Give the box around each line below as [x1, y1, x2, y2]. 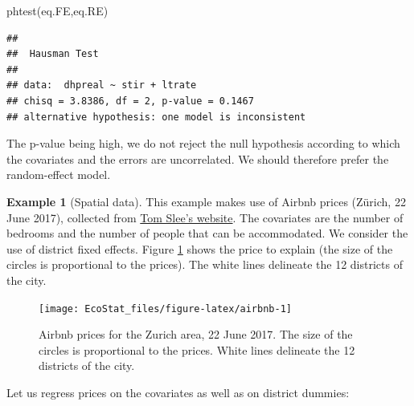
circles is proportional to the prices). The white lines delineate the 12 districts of [6, 256, 403, 273]
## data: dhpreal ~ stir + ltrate [6, 79, 197, 91]
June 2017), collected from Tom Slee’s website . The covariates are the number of [6, 209, 404, 225]
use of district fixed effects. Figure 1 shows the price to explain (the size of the [6, 240, 393, 257]
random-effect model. [6, 166, 111, 183]
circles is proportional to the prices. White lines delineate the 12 [39, 341, 355, 358]
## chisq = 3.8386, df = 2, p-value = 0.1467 [6, 95, 254, 107]
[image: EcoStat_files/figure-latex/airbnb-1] [39, 302, 292, 315]
